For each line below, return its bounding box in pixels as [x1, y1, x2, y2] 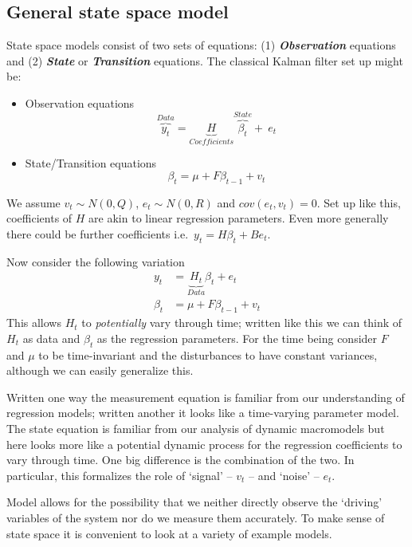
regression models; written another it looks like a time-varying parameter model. [6, 404, 399, 421]
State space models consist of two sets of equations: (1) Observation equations [6, 37, 396, 53]
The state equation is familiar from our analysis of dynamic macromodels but [6, 419, 385, 436]
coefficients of [6, 210, 73, 226]
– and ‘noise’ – [248, 466, 320, 483]
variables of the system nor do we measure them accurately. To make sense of [6, 509, 385, 525]
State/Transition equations [25, 155, 157, 171]
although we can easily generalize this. [6, 362, 194, 379]
